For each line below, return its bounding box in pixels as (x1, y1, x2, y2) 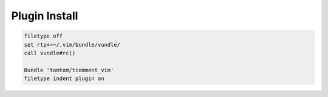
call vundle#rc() (24, 49, 76, 56)
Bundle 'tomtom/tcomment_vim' (24, 67, 114, 73)
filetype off (24, 33, 63, 39)
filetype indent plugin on (24, 75, 104, 82)
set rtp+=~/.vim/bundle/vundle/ (24, 41, 121, 48)
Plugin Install (11, 9, 78, 22)
